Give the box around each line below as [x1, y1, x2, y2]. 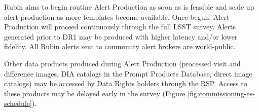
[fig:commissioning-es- [188, 88, 255, 98]
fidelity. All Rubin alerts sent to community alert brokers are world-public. [4, 41, 236, 52]
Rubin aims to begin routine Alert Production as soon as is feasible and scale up [4, 2, 254, 12]
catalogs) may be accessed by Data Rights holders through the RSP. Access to [4, 78, 247, 89]
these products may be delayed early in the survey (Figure [4, 88, 186, 98]
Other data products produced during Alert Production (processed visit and [4, 58, 241, 68]
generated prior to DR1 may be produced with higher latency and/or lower [4, 31, 238, 42]
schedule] [4, 98, 32, 108]
